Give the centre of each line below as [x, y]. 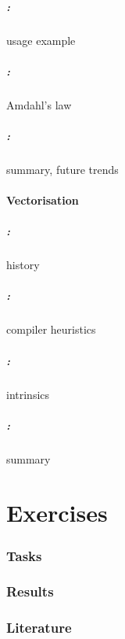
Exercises [57, 513]
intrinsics [28, 394]
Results [30, 591]
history [23, 265]
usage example [41, 40]
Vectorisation [43, 200]
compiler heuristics [51, 329]
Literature [39, 628]
